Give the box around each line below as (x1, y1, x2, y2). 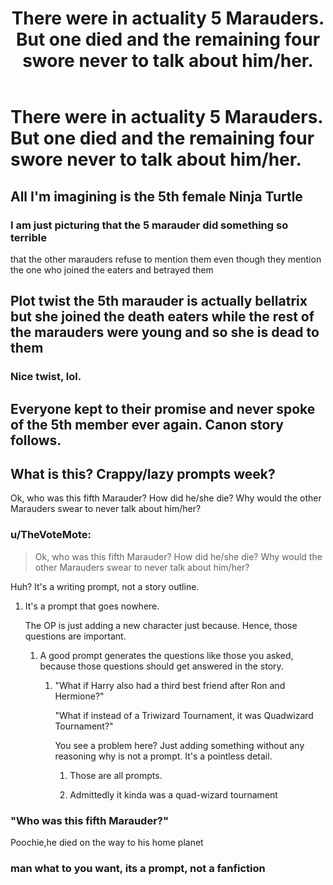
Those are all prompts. (69, 769, 163, 781)
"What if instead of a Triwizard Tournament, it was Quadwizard (54, 709, 314, 721)
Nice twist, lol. (10, 370, 82, 384)
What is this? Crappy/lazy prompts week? (10, 465, 276, 482)
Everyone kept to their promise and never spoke (10, 400, 316, 417)
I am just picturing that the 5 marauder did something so (10, 218, 289, 232)
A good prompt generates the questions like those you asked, (39, 649, 294, 661)
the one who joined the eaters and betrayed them (10, 263, 214, 276)
